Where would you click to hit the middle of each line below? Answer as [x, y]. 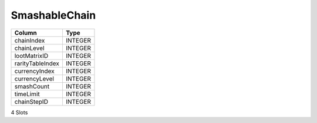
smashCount [32, 86]
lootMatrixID [31, 55]
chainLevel [29, 48]
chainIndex [30, 40]
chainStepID [31, 101]
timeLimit [27, 94]
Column [26, 33]
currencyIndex [35, 71]
